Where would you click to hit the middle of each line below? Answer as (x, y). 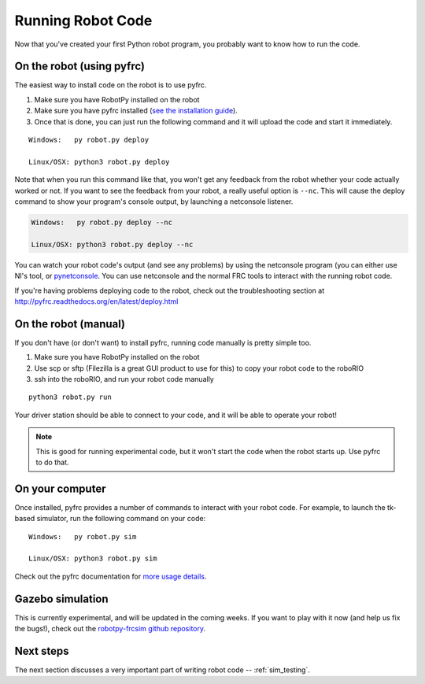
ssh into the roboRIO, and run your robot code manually (124, 379)
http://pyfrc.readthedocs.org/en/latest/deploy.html (96, 301)
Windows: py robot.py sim (83, 536)
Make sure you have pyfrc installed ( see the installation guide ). (136, 111)
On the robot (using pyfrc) (80, 67)
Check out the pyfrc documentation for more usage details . (111, 576)
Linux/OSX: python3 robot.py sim (93, 558)
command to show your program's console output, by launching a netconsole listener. (154, 202)
